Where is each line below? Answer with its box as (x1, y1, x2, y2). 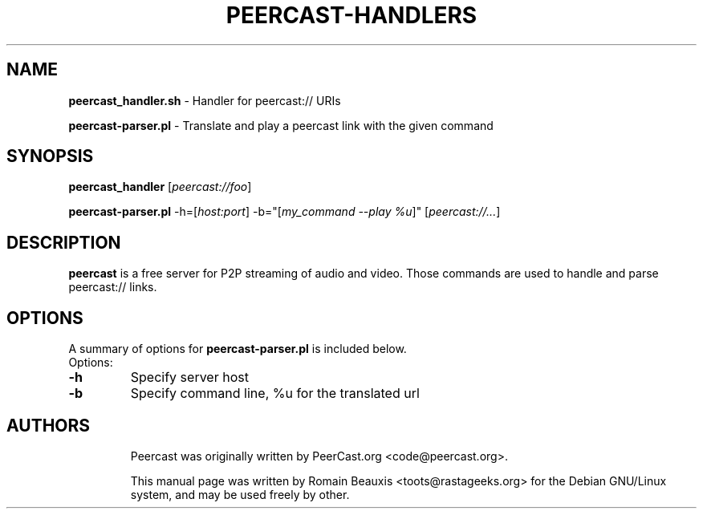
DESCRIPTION (6, 232, 121, 253)
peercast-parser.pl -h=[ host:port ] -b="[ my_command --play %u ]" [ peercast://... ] (68, 205, 501, 219)
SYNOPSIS (6, 146, 94, 167)
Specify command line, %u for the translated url (130, 385, 420, 402)
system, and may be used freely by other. (130, 487, 350, 501)
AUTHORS (6, 415, 91, 436)
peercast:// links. (68, 280, 157, 294)
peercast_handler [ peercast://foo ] (68, 180, 252, 194)
